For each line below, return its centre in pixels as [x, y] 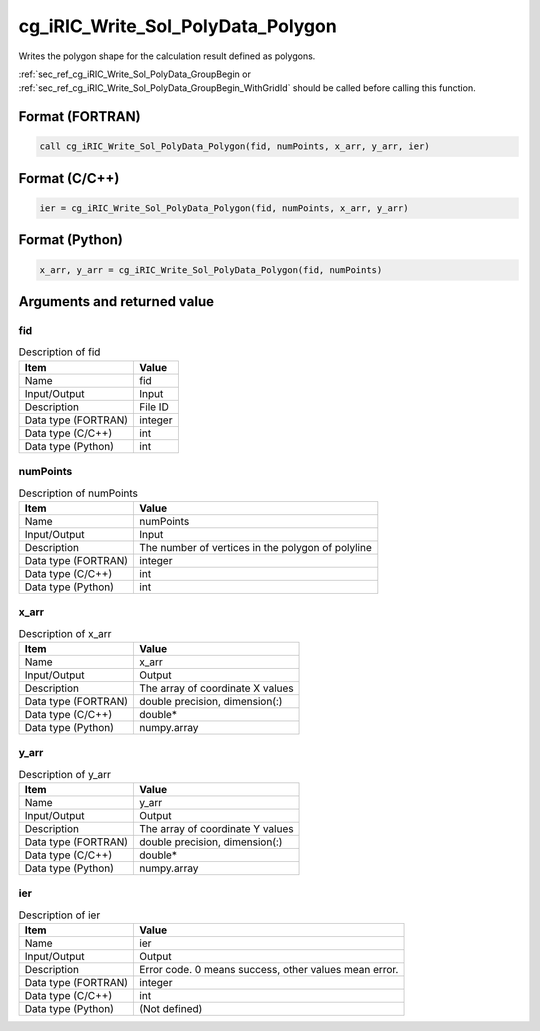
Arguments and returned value [116, 301]
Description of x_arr [65, 633]
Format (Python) [71, 240]
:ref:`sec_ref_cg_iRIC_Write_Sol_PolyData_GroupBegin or [135, 74]
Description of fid [59, 352]
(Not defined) [171, 1009]
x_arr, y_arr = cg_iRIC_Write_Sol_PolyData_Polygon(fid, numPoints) [211, 269]
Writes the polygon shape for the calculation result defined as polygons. [167, 56]
